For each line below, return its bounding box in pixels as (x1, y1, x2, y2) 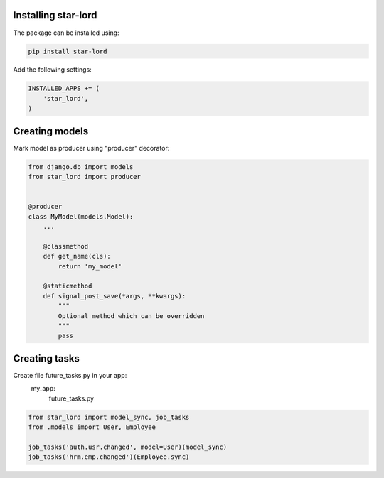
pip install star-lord (28, 47, 107, 55)
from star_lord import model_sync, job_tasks (28, 413, 190, 421)
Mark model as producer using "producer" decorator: (13, 143, 170, 152)
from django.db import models (28, 163, 134, 170)
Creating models (13, 125, 89, 137)
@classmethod (43, 242, 89, 250)
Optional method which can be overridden (58, 312, 205, 320)
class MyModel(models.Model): (28, 212, 134, 220)
